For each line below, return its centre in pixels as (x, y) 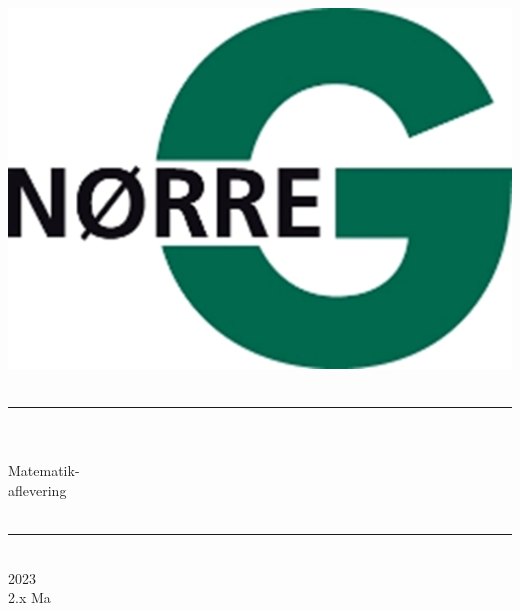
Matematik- (44, 470)
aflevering (37, 489)
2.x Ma (29, 597)
